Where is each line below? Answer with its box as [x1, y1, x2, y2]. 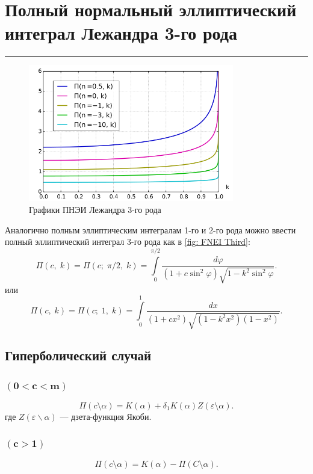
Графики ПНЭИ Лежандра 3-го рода [29, 203, 161, 216]
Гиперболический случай [5, 346, 152, 365]
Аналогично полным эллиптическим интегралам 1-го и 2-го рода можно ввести [5, 223, 296, 236]
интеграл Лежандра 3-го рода [5, 20, 237, 45]
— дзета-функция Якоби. [60, 410, 152, 422]
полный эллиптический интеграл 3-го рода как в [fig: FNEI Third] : [5, 235, 250, 248]
